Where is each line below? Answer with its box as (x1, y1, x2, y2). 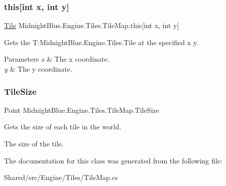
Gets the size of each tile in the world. (4, 121, 122, 132)
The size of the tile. (4, 138, 64, 148)
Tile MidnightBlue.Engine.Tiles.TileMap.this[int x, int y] (4, 20, 179, 31)
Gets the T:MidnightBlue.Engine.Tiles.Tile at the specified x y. (4, 37, 198, 47)
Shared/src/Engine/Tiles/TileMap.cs (4, 172, 118, 182)
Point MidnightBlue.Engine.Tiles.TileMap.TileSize (4, 104, 159, 115)
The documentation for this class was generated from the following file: (4, 155, 222, 165)
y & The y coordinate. (4, 64, 72, 74)
